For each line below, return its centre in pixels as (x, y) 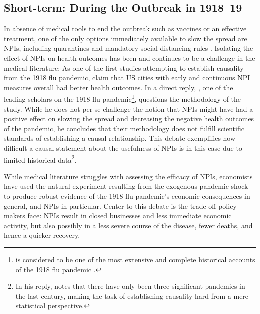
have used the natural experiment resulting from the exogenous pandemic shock (126, 186)
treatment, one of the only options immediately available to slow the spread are (126, 38)
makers (15, 216)
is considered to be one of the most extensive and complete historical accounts (135, 259)
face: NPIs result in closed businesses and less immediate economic (130, 216)
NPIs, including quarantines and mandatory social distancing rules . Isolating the (129, 48)
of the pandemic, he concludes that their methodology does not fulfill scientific (124, 128)
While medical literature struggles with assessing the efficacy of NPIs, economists (128, 176)
